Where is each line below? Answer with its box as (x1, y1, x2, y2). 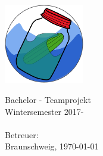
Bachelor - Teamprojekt (5, 93, 91, 106)
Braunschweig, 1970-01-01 (5, 140, 99, 152)
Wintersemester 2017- (5, 105, 84, 117)
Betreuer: (5, 128, 39, 141)
